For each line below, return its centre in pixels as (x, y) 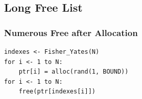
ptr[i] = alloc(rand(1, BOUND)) (74, 72)
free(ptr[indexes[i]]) (57, 92)
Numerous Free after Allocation (71, 32)
